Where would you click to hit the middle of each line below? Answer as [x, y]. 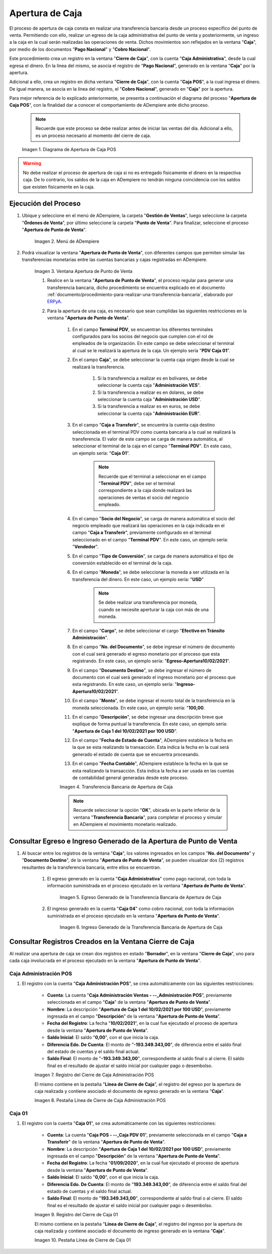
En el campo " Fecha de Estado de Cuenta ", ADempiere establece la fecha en [152, 740]
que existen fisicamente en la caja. [59, 187]
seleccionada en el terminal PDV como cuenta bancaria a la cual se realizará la [154, 432]
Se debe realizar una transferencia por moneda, [148, 602]
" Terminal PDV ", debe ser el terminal [137, 483]
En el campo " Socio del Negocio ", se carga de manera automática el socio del [154, 518]
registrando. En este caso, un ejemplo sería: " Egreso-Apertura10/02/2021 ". [151, 661]
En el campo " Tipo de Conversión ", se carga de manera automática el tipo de [153, 556]
